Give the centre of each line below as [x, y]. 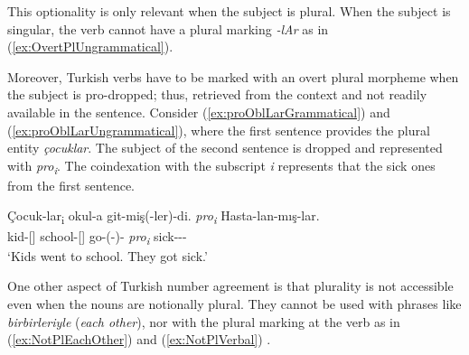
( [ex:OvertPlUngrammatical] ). [90, 47]
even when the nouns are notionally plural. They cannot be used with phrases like [234, 303]
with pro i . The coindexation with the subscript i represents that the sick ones [221, 166]
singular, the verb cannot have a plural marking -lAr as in [168, 28]
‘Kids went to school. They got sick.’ [108, 255]
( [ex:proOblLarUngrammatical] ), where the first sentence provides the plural [219, 130]
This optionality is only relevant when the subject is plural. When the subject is [229, 11]
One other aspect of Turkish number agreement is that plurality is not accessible [230, 286]
